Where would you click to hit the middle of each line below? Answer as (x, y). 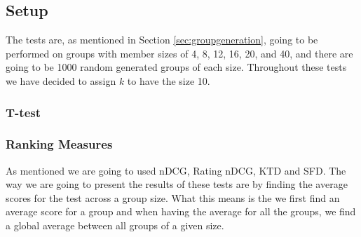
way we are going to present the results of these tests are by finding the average (177, 184)
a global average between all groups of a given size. (115, 225)
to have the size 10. (169, 80)
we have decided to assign (61, 80)
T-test (23, 112)
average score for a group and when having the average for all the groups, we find (181, 211)
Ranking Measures (59, 144)
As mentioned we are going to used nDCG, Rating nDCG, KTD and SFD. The (176, 170)
